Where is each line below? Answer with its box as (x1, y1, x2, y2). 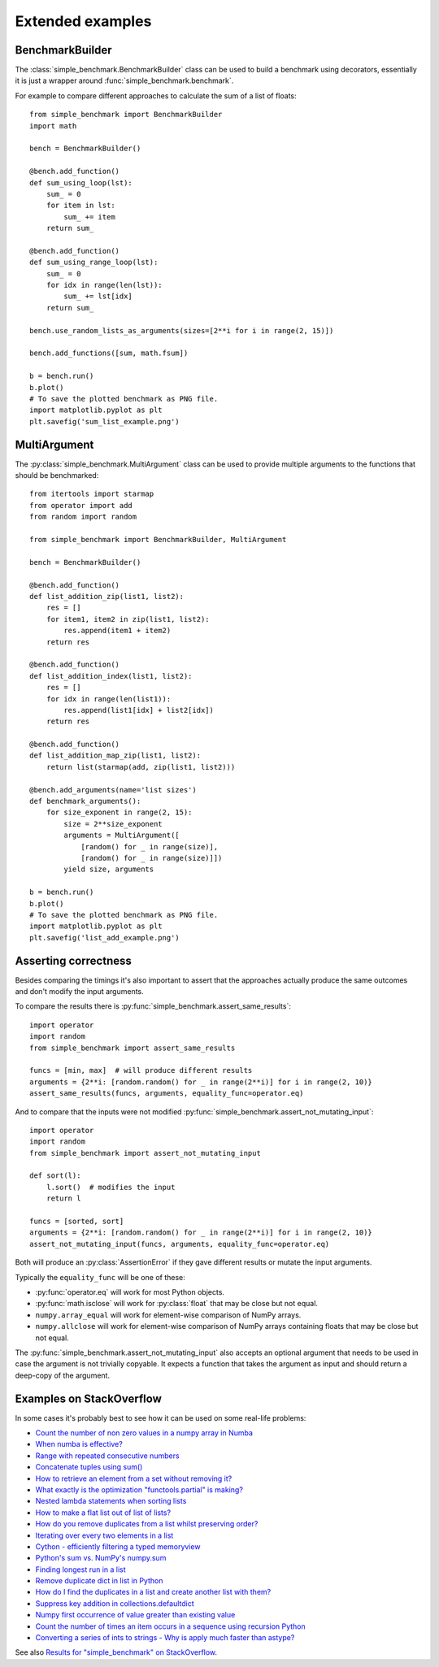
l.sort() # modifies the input (46, 1183, 176, 1192)
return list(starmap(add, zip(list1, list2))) (46, 762, 236, 771)
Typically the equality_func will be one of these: (15, 1272, 186, 1282)
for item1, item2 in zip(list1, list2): (46, 614, 211, 623)
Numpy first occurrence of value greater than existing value (35, 1610, 236, 1620)
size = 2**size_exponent (63, 819, 163, 828)
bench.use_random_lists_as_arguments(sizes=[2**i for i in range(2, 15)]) (29, 326, 334, 335)
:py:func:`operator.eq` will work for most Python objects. (35, 1287, 225, 1296)
